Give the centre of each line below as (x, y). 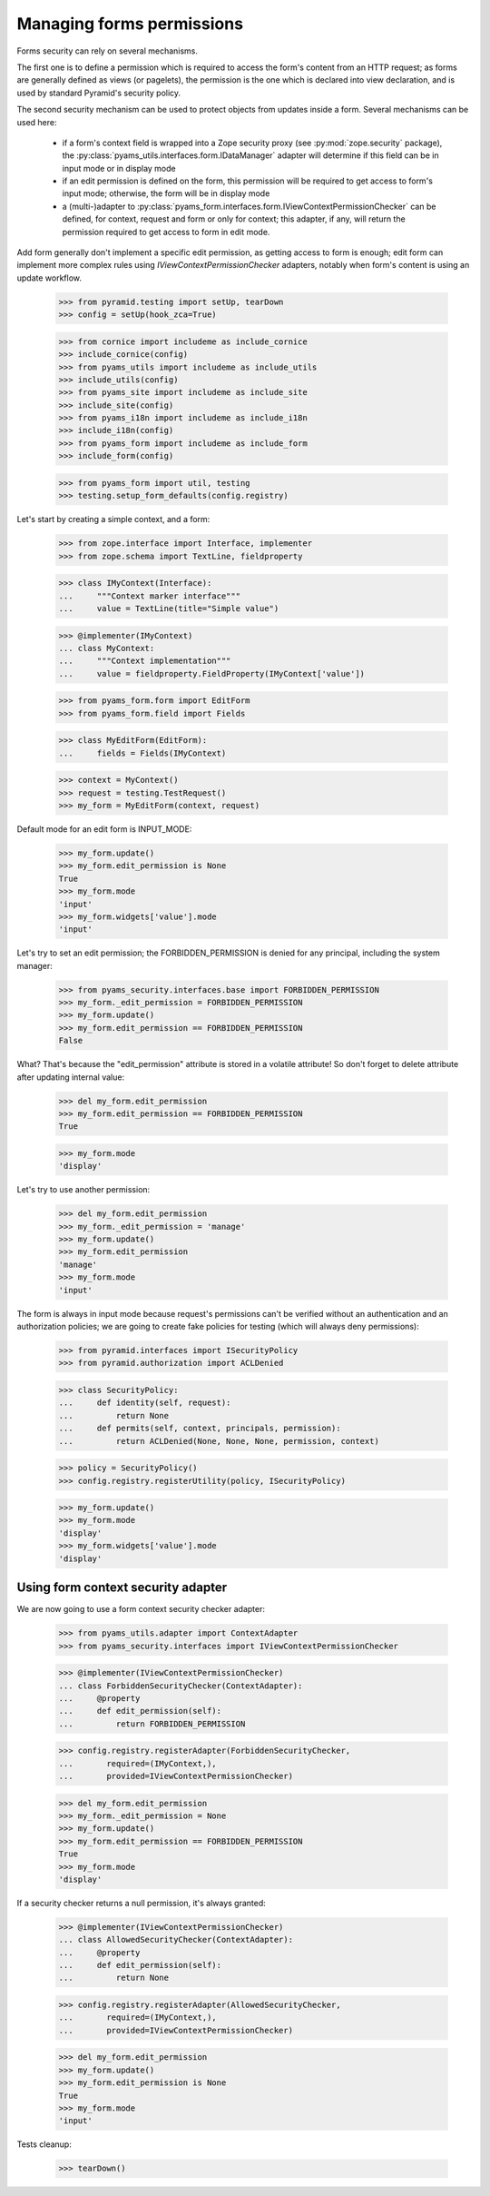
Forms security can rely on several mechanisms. (108, 51)
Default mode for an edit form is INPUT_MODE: (104, 829)
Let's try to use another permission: (83, 1190)
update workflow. (49, 278)
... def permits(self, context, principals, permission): (200, 1429)
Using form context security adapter (122, 1588)
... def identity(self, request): (145, 1403)
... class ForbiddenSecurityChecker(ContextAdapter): (181, 1686)
